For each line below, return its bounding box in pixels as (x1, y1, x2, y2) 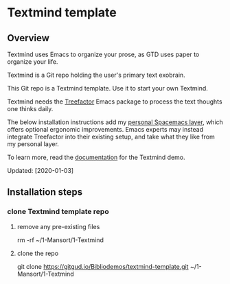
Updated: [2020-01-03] (7, 167, 74, 174)
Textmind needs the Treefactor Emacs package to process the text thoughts (7, 97, 222, 106)
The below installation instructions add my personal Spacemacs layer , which (7, 118, 223, 126)
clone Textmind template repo (7, 207, 109, 217)
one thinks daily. (7, 105, 54, 113)
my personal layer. (7, 140, 60, 148)
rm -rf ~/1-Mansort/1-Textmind (16, 235, 104, 244)
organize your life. (7, 58, 58, 66)
